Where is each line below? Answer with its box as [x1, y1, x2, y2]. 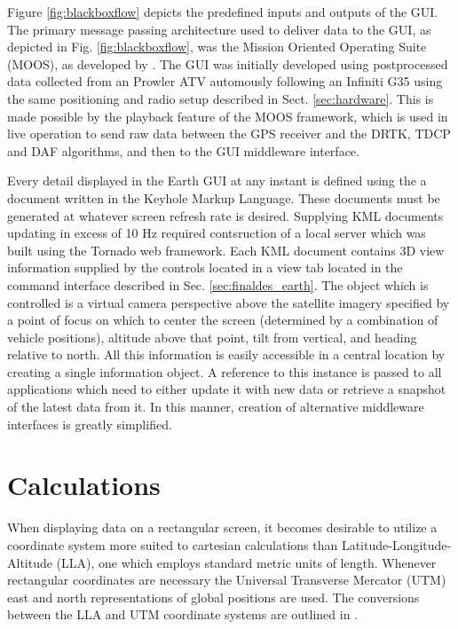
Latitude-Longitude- [341, 535, 452, 554]
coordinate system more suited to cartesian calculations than [7, 535, 338, 554]
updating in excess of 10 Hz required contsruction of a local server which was [7, 224, 426, 242]
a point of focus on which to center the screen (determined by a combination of [7, 311, 438, 329]
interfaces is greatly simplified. [7, 414, 172, 433]
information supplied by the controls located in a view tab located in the [7, 258, 403, 277]
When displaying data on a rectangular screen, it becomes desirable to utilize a [7, 518, 438, 537]
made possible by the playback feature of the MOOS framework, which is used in [7, 106, 448, 125]
